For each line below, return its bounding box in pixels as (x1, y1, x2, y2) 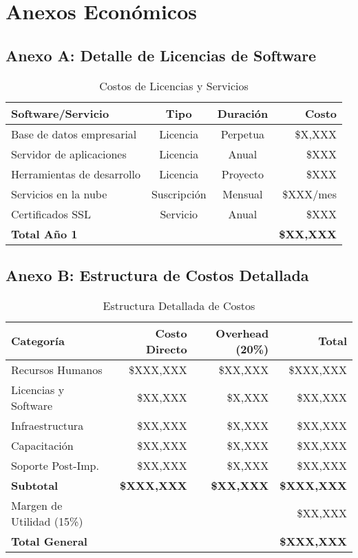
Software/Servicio (11, 105, 109, 121)
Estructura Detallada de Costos (103, 297, 255, 313)
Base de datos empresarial (11, 125, 137, 142)
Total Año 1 (11, 225, 78, 242)
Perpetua (220, 125, 265, 142)
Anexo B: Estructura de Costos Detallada (6, 264, 309, 285)
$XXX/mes (282, 185, 337, 202)
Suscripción (151, 185, 207, 202)
